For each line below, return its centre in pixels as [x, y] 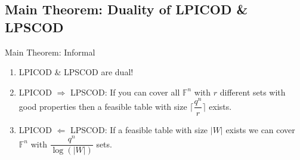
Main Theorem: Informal [50, 52]
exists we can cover [260, 129]
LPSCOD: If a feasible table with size [139, 129]
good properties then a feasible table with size [103, 106]
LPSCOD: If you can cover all [125, 92]
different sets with [253, 92]
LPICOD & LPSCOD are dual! [76, 72]
